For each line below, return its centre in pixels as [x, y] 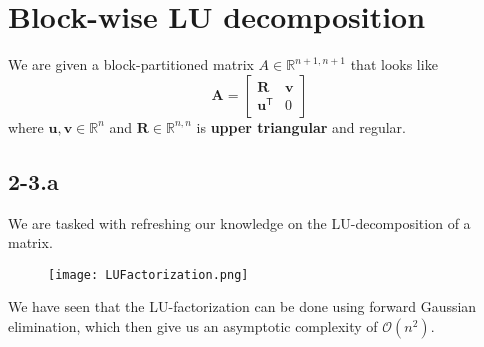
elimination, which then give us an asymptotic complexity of [193, 325]
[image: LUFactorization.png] [148, 274]
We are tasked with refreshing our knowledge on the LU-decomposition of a [239, 222]
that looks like [394, 64]
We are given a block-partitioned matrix [131, 64]
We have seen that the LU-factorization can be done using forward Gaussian [242, 306]
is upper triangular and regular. [301, 126]
